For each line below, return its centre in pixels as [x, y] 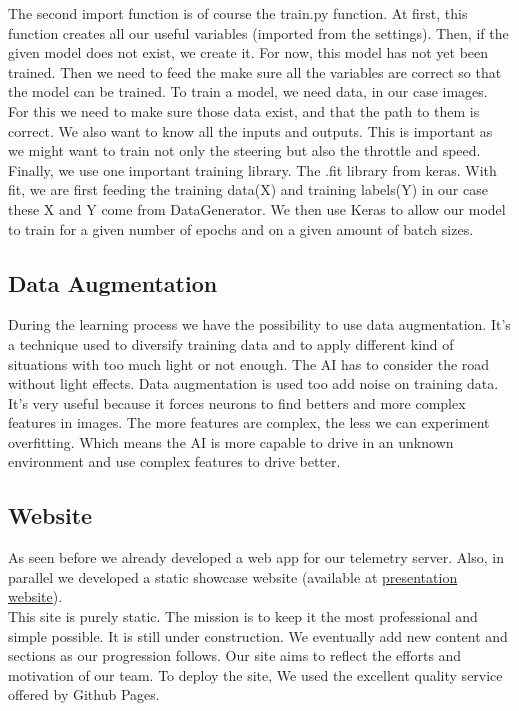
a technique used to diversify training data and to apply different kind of [231, 343]
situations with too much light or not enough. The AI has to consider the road [249, 363]
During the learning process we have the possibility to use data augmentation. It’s [259, 324]
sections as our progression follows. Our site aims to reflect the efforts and [235, 655]
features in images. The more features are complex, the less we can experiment [249, 422]
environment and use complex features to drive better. [174, 461]
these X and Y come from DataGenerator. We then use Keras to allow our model [257, 208]
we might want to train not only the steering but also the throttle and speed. [244, 150]
